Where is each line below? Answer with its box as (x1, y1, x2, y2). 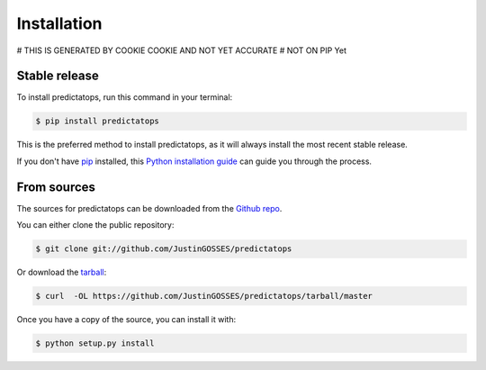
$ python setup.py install (35, 338, 155, 348)
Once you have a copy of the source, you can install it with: (16, 314, 237, 325)
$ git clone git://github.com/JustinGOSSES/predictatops (35, 244, 292, 254)
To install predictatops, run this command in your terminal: (16, 92, 233, 103)
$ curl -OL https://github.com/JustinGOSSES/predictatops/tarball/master (35, 291, 373, 302)
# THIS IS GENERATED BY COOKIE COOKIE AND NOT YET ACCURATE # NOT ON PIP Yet (16, 45, 346, 56)
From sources (16, 179, 96, 194)
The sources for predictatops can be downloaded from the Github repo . (16, 203, 283, 213)
